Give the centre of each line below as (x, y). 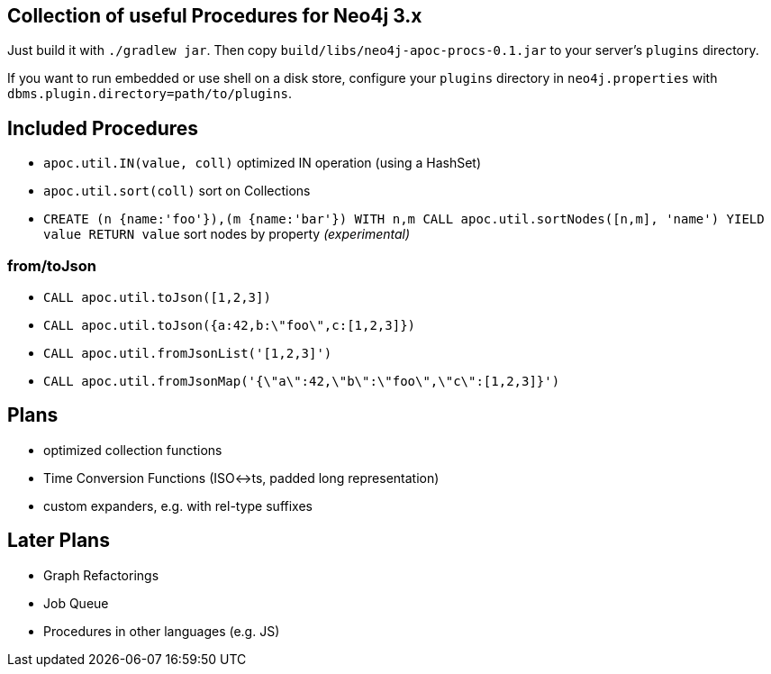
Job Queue (76, 603)
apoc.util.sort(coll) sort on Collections (177, 191)
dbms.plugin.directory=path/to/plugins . (150, 94)
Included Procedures (103, 128)
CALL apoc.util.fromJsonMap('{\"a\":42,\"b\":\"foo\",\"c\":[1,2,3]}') (302, 382)
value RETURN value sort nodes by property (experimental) (227, 234)
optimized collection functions (133, 450)
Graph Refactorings (101, 575)
